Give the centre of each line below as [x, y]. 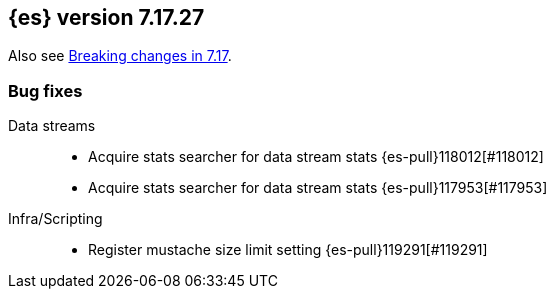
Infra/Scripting [55, 219]
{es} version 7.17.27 [106, 17]
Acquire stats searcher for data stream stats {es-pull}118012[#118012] [316, 157]
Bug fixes [45, 90]
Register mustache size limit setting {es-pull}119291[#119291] [288, 250]
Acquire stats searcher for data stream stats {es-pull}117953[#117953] [318, 188]
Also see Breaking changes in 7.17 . [120, 56]
